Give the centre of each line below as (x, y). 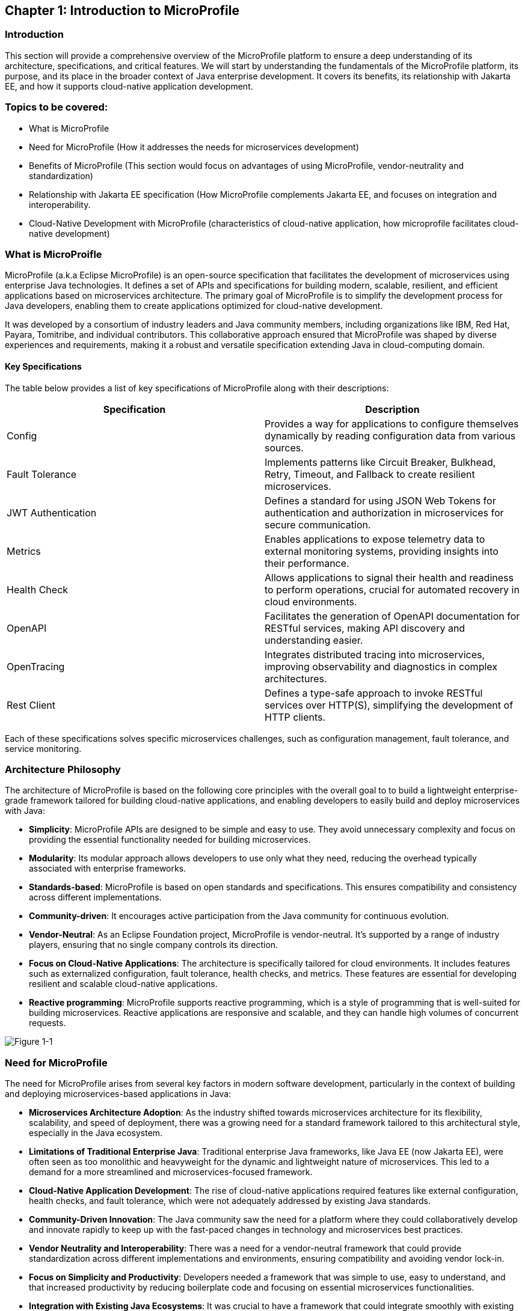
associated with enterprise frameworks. (108, 869)
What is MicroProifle (54, 254)
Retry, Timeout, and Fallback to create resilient (370, 474)
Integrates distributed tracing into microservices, (375, 654)
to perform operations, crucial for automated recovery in (392, 589)
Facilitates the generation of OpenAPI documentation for (392, 616)
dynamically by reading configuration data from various (390, 435)
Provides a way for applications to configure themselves (392, 423)
